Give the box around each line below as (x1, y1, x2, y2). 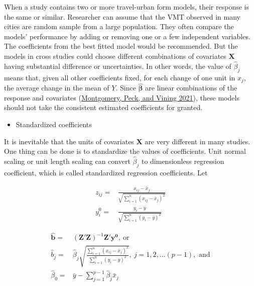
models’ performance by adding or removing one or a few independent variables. (4, 31, 250, 41)
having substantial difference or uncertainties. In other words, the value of (4, 60, 231, 71)
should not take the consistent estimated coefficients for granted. (4, 102, 203, 113)
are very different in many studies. (145, 136, 250, 146)
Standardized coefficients (16, 119, 92, 130)
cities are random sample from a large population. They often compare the (4, 21, 234, 32)
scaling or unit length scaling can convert (4, 156, 131, 166)
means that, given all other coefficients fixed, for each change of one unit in (4, 72, 235, 82)
